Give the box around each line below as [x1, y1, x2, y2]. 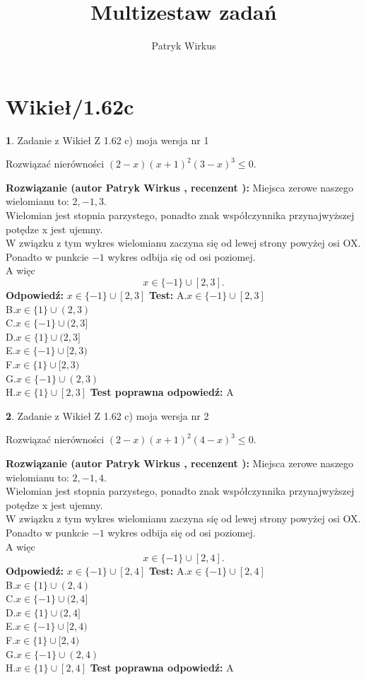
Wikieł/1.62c [6, 91, 134, 120]
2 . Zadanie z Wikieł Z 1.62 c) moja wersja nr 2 [6, 408, 209, 423]
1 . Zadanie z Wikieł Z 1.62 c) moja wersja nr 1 [6, 132, 209, 147]
